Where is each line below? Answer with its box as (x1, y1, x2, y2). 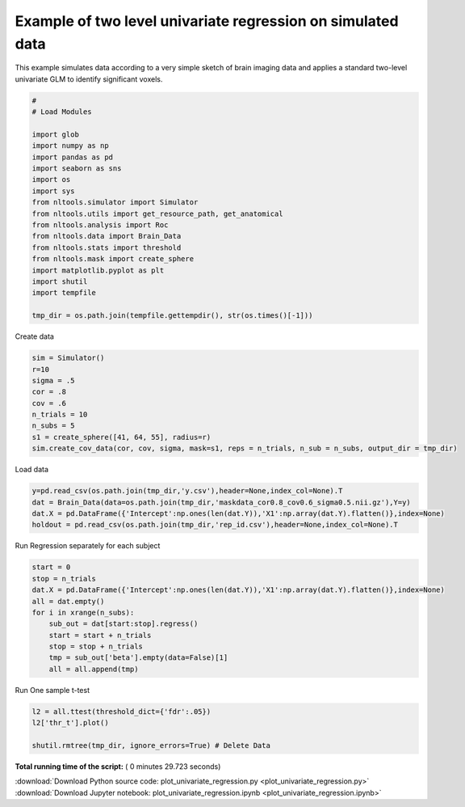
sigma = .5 (31, 376, 75, 385)
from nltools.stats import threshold (31, 243, 182, 252)
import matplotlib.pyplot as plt (31, 265, 165, 275)
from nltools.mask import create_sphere (31, 255, 194, 264)
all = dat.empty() (31, 597, 105, 606)
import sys (31, 186, 75, 196)
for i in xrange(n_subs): (31, 607, 135, 617)
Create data (15, 332, 54, 341)
